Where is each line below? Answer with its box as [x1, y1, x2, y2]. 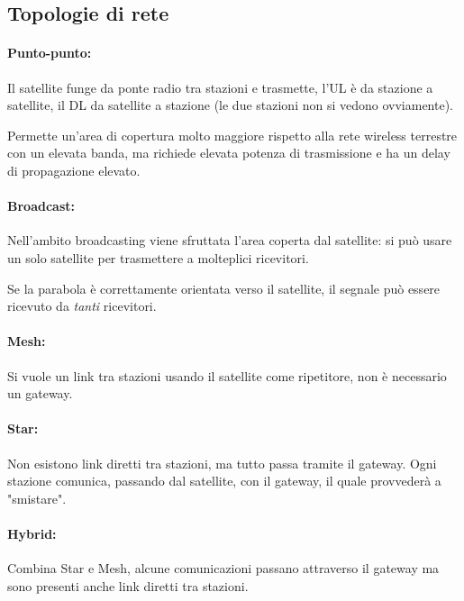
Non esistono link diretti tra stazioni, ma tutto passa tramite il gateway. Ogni [7, 453, 437, 472]
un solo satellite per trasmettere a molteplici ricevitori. [7, 248, 309, 267]
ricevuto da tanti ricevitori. [7, 296, 157, 315]
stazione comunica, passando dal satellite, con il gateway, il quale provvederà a [7, 471, 441, 490]
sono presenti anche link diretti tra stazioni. [7, 576, 249, 595]
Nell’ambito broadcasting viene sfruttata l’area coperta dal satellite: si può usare [7, 231, 452, 250]
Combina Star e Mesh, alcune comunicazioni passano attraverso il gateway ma [7, 559, 440, 578]
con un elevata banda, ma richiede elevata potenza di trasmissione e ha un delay [7, 143, 450, 162]
